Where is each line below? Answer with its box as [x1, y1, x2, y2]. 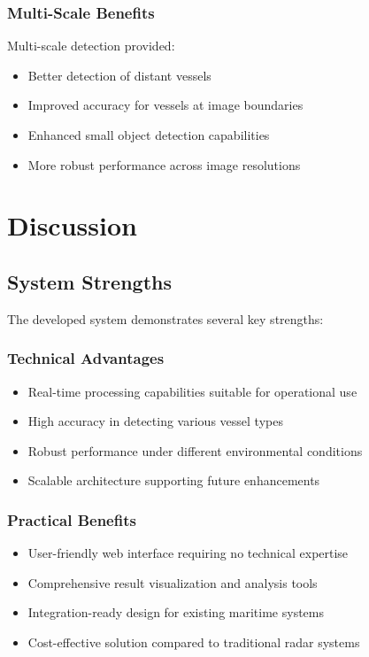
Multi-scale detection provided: [7, 36, 175, 55]
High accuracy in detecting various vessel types [27, 412, 283, 430]
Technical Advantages [7, 347, 165, 369]
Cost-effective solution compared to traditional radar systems [27, 632, 360, 651]
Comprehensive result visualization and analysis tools [27, 573, 318, 591]
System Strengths [7, 267, 172, 295]
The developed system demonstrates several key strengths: [7, 309, 324, 328]
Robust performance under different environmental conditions [27, 441, 363, 460]
